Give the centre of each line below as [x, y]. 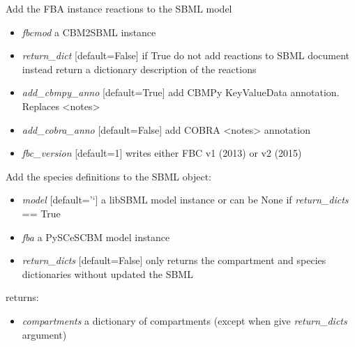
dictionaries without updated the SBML [107, 273]
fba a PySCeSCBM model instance [96, 237]
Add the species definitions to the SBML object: [109, 176]
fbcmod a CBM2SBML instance [89, 32]
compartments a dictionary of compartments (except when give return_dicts [184, 320]
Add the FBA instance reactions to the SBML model [119, 8]
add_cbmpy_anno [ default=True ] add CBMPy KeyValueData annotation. [181, 92]
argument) [44, 334]
